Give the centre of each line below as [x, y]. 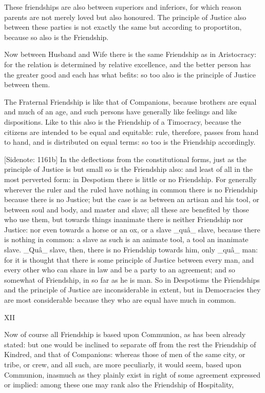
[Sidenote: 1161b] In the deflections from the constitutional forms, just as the [125, 159]
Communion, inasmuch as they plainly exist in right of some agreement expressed [132, 374]
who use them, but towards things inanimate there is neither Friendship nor [124, 219]
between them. [27, 84]
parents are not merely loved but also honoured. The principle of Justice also [125, 17]
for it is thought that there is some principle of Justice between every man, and [129, 259]
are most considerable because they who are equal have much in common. [120, 300]
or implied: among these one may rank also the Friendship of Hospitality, [119, 385]
